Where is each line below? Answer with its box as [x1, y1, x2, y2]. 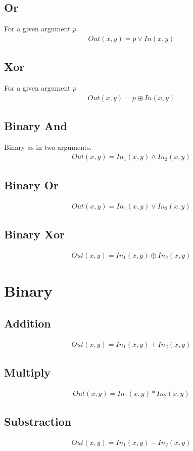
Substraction [4, 414, 72, 429]
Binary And [4, 118, 67, 134]
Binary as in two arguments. [4, 141, 92, 152]
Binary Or [4, 177, 59, 192]
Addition [4, 315, 51, 331]
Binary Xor [4, 226, 65, 242]
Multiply [4, 364, 51, 380]
